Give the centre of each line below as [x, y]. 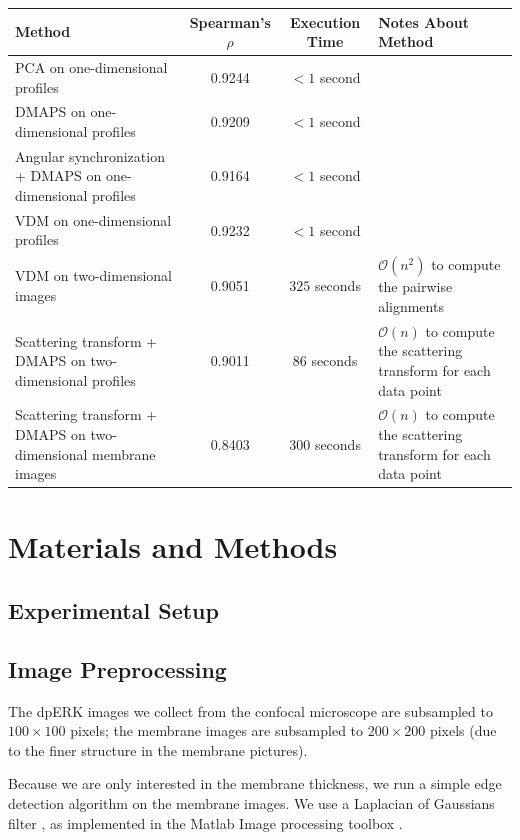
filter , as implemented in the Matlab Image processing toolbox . [205, 822]
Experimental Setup [113, 609]
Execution [325, 21]
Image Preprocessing [117, 668]
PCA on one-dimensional [91, 66]
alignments [411, 305]
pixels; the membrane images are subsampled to [217, 730]
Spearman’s [230, 21]
